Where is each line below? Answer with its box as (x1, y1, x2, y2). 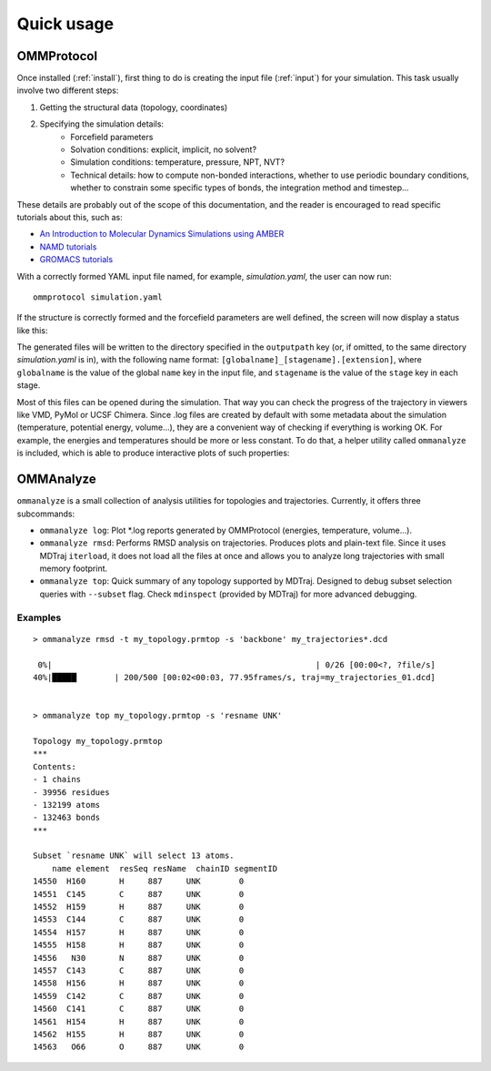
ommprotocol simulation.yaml (33, 291, 163, 302)
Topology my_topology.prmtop (33, 736, 163, 746)
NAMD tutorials (39, 241, 97, 252)
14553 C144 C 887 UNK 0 (33, 914, 245, 924)
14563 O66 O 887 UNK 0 (33, 1042, 245, 1052)
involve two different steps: (16, 85, 119, 96)
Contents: (33, 761, 76, 771)
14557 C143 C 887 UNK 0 (33, 965, 245, 975)
